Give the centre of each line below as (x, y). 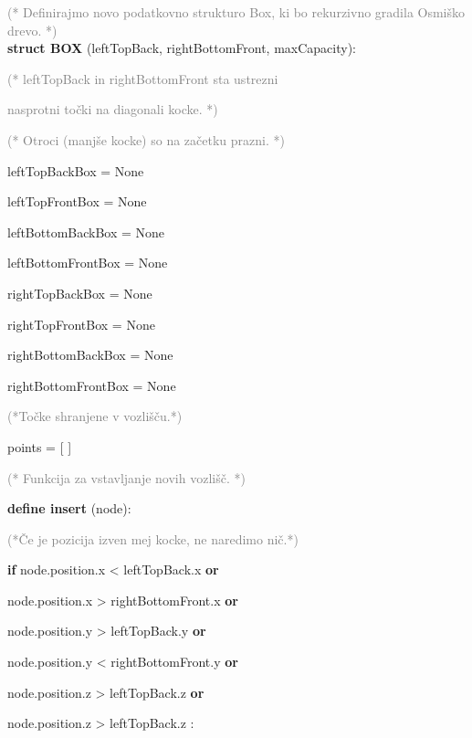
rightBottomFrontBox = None (92, 385)
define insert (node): (69, 508)
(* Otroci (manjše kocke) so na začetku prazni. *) (146, 139)
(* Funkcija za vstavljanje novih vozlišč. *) (126, 477)
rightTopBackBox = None (80, 293)
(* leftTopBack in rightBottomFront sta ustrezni (143, 78)
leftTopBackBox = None (76, 170)
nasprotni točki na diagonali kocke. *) (113, 109)
